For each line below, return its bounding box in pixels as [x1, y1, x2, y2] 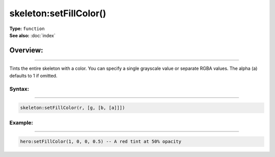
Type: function [9, 25, 45, 32]
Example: [9, 119, 33, 126]
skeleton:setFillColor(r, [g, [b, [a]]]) [20, 105, 125, 111]
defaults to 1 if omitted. [9, 72, 58, 78]
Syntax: [9, 85, 30, 92]
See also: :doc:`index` [9, 32, 56, 38]
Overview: [9, 46, 43, 55]
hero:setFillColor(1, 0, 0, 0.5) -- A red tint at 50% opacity [20, 139, 182, 145]
